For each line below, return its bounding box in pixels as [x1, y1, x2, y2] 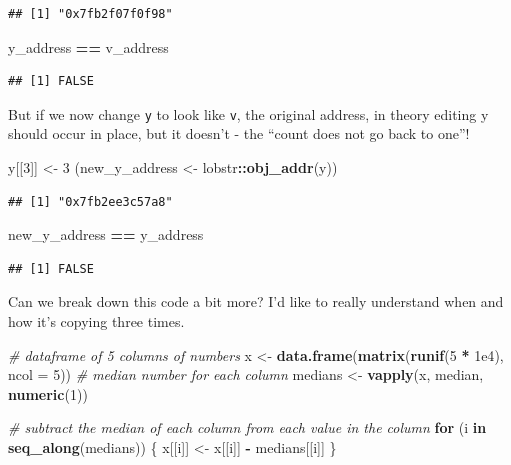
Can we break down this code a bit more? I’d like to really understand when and [8, 291, 504, 312]
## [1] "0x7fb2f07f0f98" [8, 7, 173, 21]
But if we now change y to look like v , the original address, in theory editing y [8, 103, 489, 124]
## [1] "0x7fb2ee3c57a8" [8, 194, 173, 209]
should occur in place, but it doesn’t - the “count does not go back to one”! [8, 123, 470, 144]
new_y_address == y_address [8, 224, 204, 245]
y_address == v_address [8, 36, 169, 57]
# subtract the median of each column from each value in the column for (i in [8, 417, 487, 438]
